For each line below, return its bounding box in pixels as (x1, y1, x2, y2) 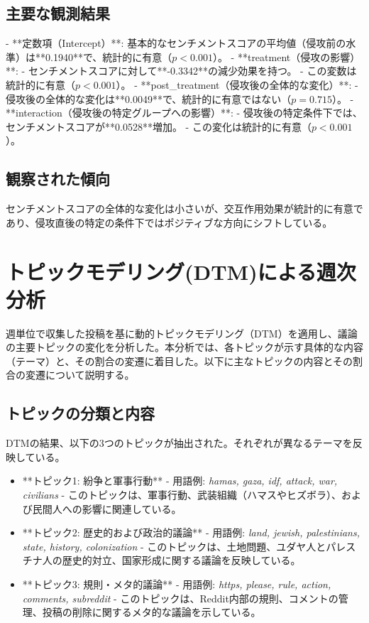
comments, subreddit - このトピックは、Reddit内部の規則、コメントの (22, 590, 338, 605)
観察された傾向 (6, 168, 110, 190)
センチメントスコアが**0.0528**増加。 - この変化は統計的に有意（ (6, 119, 312, 134)
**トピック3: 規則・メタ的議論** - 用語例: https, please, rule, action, (22, 576, 331, 591)
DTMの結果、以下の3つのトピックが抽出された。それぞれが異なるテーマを (6, 435, 353, 450)
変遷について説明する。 (25, 367, 135, 382)
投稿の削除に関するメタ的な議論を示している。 (42, 605, 261, 619)
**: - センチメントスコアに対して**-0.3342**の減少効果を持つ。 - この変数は (6, 63, 357, 78)
